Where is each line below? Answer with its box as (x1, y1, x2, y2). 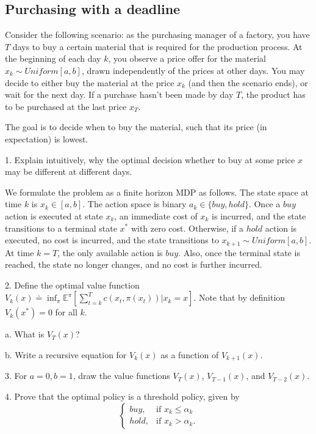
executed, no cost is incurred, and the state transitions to (5, 234, 219, 246)
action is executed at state (5, 209, 103, 222)
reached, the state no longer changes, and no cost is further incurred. (5, 258, 262, 271)
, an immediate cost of (114, 209, 198, 222)
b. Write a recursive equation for (5, 348, 127, 361)
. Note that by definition (193, 291, 285, 304)
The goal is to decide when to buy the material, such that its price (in (5, 120, 267, 133)
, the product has (241, 88, 306, 101)
